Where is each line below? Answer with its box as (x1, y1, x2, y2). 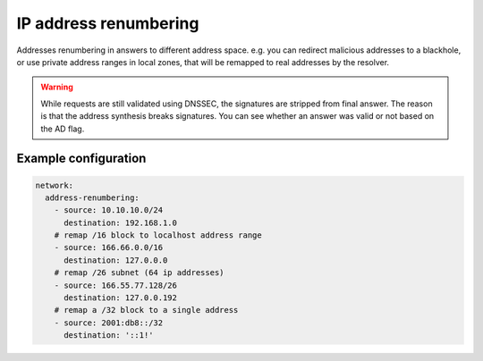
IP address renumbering (16, 13, 199, 33)
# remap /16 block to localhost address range (54, 231, 263, 240)
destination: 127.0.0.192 (64, 293, 178, 303)
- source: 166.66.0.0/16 (54, 242, 164, 253)
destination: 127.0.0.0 (64, 255, 168, 265)
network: (35, 180, 74, 190)
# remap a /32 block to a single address (54, 305, 239, 315)
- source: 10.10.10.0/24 (54, 206, 164, 215)
